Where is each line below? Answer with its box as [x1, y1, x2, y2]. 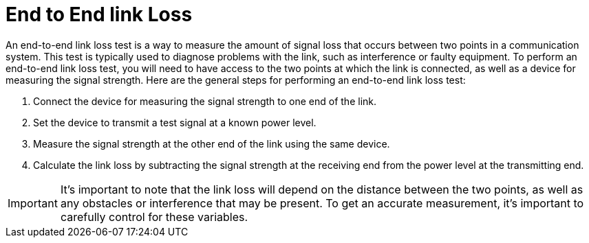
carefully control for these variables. [60, 209, 248, 224]
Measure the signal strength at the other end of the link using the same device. [33, 137, 390, 150]
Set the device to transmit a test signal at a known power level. [33, 116, 317, 128]
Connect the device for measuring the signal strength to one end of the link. [33, 95, 377, 107]
